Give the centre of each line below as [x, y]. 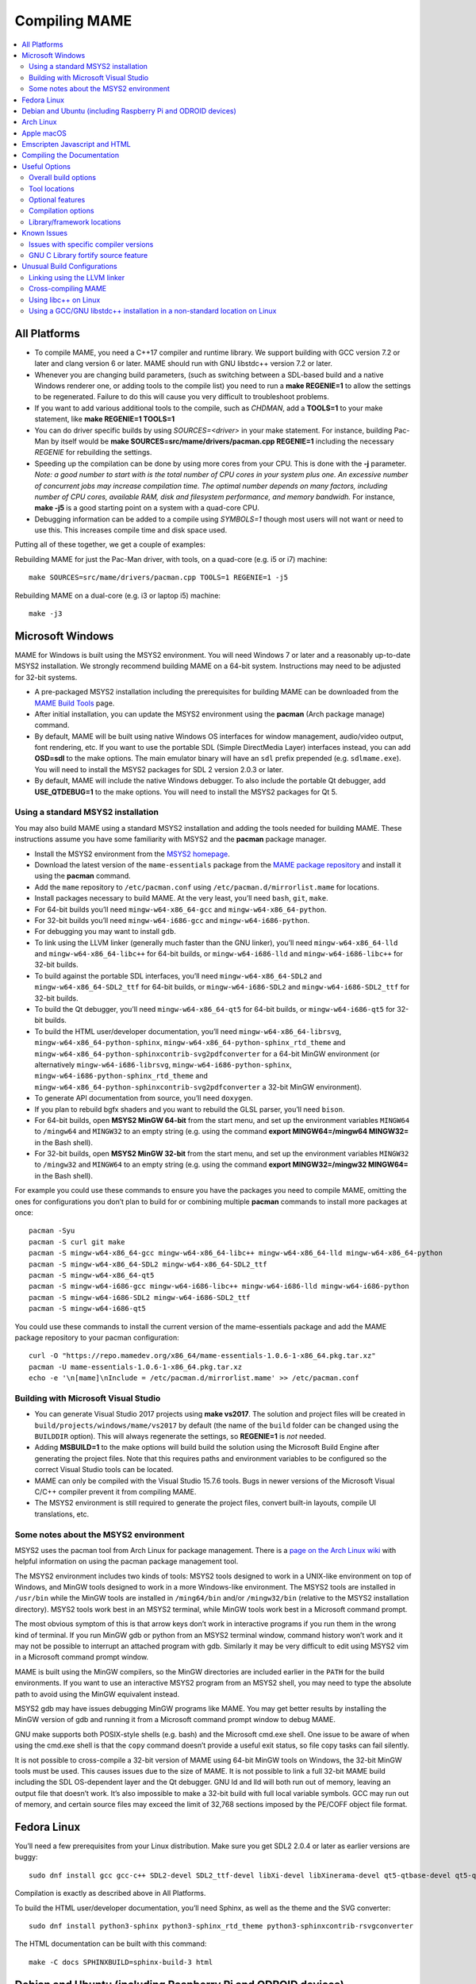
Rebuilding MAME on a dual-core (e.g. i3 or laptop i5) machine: [118, 595]
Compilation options [61, 211]
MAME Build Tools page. [75, 703]
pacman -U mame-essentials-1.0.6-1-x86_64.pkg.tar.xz [135, 1367]
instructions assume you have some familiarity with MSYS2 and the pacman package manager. [171, 839]
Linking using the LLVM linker [77, 277]
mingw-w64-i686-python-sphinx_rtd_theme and [121, 1076]
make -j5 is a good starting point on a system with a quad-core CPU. [147, 508]
